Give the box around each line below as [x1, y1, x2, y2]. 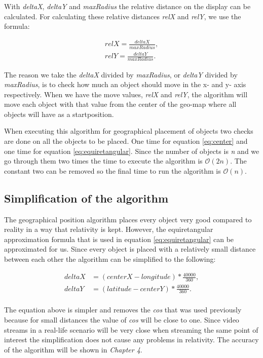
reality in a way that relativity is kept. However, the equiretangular [4, 224, 213, 234]
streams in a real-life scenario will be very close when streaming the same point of [4, 324, 258, 335]
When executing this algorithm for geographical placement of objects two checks [4, 126, 253, 136]
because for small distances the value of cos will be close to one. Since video [4, 314, 239, 325]
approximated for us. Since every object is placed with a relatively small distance [4, 244, 256, 254]
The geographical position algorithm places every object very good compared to [4, 214, 252, 224]
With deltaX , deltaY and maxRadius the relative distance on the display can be [4, 1, 251, 11]
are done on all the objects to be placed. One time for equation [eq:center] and [4, 136, 248, 146]
